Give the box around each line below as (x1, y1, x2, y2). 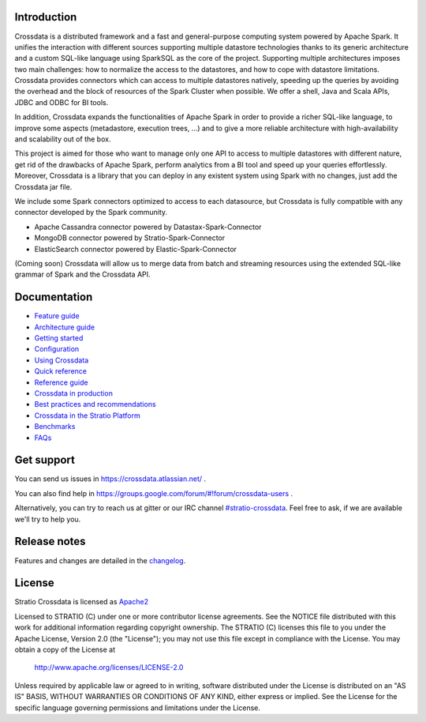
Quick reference (34, 367, 87, 376)
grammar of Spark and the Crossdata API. (14, 269, 151, 280)
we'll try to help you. (14, 514, 81, 524)
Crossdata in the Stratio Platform (34, 411, 141, 420)
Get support (14, 453, 75, 467)
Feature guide (34, 311, 80, 321)
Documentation (14, 291, 93, 304)
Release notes (14, 535, 86, 548)
